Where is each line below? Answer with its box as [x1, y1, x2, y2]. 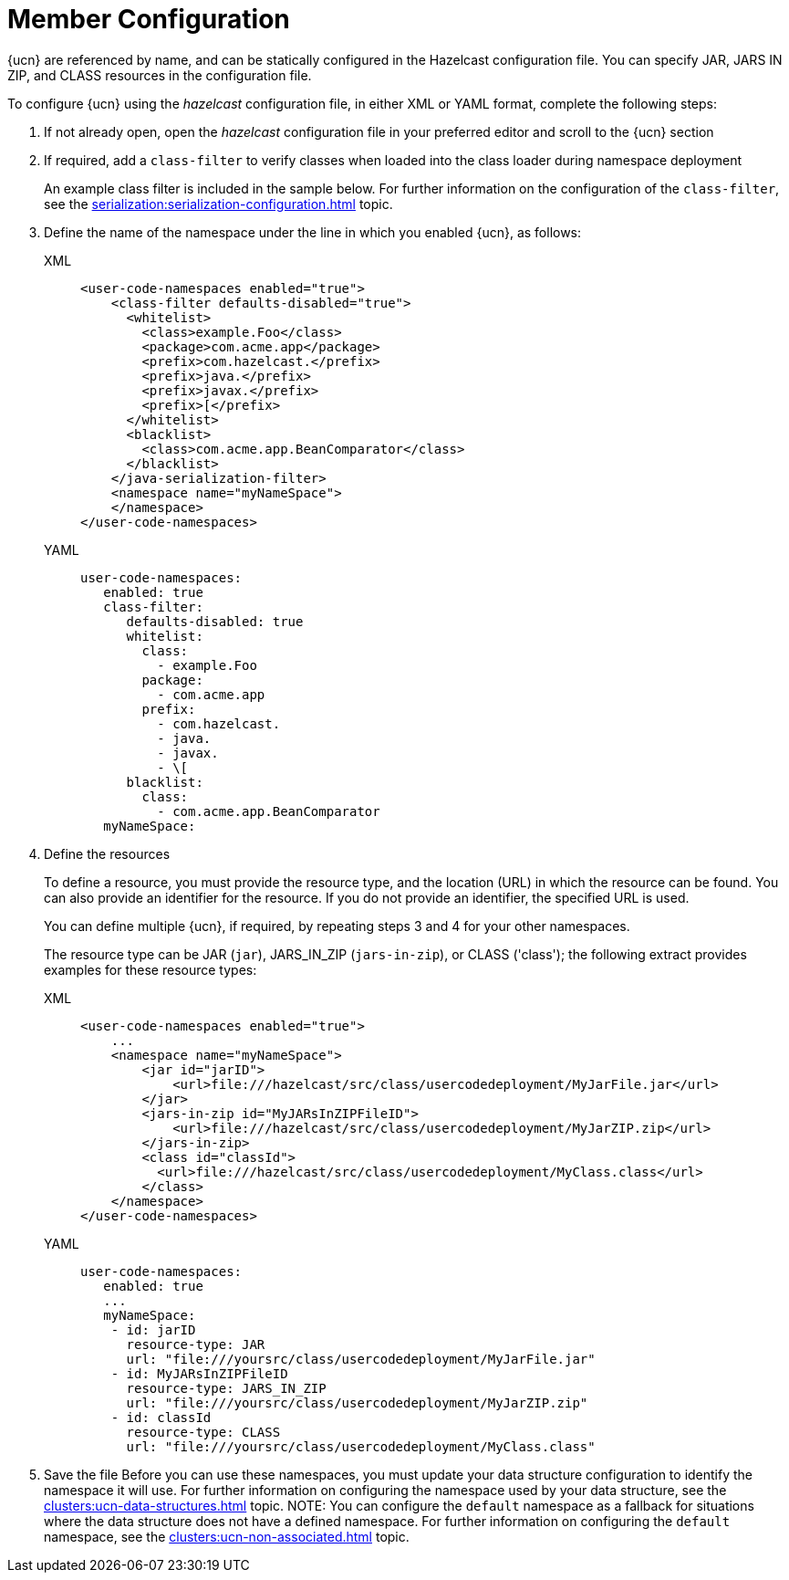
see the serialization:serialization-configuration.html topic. [44, 195, 393, 212]
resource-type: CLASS [126, 1424, 281, 1439]
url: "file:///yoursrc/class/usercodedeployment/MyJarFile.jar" [126, 1351, 596, 1366]
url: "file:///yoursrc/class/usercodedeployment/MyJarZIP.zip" [126, 1395, 588, 1410]
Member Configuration [7, 4, 290, 35]
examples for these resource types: [44, 961, 257, 978]
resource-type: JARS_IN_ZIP [126, 1380, 327, 1396]
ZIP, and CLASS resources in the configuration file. [7, 67, 312, 83]
